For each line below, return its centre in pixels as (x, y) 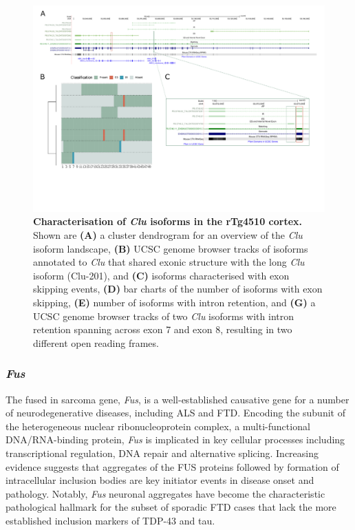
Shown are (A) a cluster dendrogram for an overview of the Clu (168, 234)
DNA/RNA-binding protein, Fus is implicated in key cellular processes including (175, 439)
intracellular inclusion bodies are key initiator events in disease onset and (160, 480)
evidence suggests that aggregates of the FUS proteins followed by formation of (172, 466)
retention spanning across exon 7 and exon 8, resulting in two (163, 329)
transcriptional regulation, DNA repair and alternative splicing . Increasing (162, 453)
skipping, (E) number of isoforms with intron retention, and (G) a (174, 302)
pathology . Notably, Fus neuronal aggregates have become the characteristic (165, 493)
